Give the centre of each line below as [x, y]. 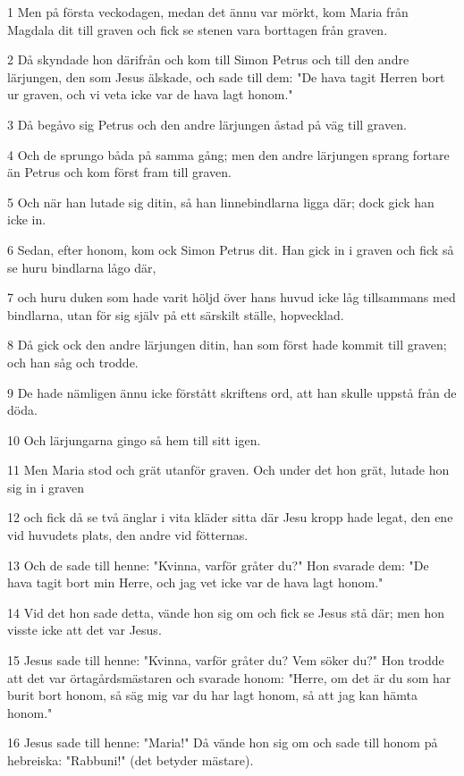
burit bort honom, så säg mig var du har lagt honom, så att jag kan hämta [212, 695]
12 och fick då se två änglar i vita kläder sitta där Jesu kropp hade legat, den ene [230, 517]
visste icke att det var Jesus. [84, 630]
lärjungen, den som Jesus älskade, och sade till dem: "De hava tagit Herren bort [226, 76]
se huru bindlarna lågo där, [82, 267]
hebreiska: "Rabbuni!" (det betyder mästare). [131, 760]
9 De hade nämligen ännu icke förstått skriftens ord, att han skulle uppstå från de [232, 392]
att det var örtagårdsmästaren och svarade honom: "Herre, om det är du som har [229, 677]
